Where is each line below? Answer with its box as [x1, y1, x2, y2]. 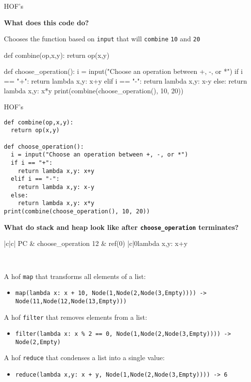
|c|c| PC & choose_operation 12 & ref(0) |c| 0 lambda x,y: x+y [4, 238, 188, 248]
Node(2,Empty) [15, 338, 61, 346]
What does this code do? [4, 17, 89, 27]
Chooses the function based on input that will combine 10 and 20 [4, 34, 201, 44]
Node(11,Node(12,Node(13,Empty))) [15, 297, 127, 305]
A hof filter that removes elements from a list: [4, 312, 147, 322]
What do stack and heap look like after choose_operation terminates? [4, 222, 239, 232]
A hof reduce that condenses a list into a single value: [4, 352, 165, 363]
